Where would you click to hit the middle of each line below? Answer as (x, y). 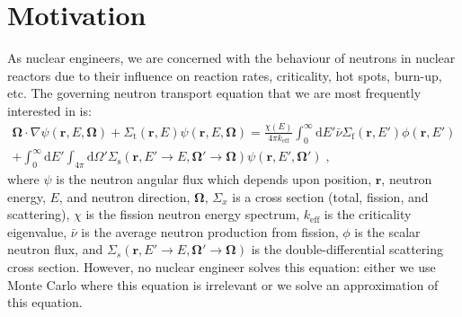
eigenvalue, (37, 231)
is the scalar (387, 231)
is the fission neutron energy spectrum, (193, 214)
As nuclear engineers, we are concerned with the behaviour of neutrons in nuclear (231, 58)
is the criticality (368, 214)
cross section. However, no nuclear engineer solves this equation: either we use (222, 266)
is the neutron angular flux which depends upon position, (214, 178)
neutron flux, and (55, 249)
